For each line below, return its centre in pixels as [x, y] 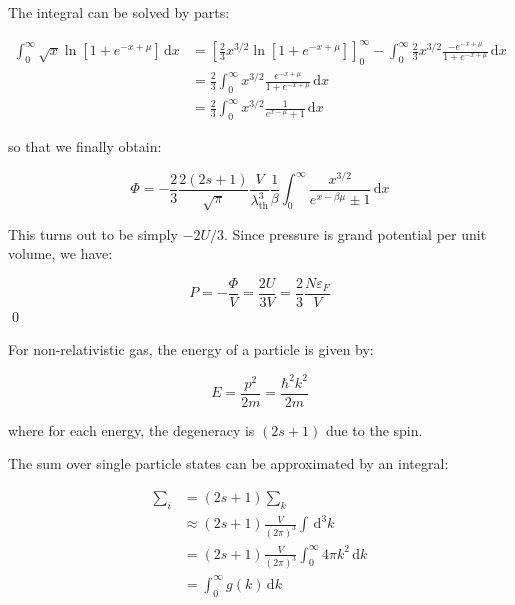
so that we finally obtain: [85, 146]
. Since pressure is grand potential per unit [355, 233]
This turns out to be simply [93, 233]
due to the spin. [374, 429]
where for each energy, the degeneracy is [131, 429]
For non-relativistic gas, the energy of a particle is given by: [191, 349]
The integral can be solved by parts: [119, 12]
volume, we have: [60, 253]
